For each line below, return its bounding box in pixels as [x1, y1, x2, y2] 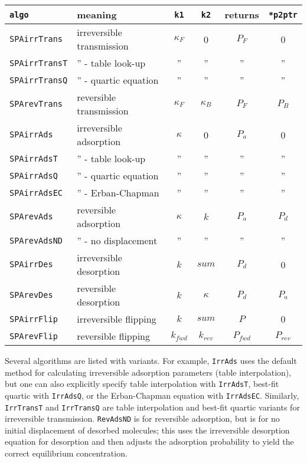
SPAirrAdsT [9, 153, 58, 163]
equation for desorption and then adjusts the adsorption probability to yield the [5, 435, 294, 448]
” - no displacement [77, 234, 158, 247]
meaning [77, 8, 117, 21]
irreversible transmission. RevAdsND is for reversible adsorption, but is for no [5, 412, 280, 425]
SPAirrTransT [9, 58, 68, 68]
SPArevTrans [9, 99, 63, 109]
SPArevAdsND [9, 235, 63, 245]
